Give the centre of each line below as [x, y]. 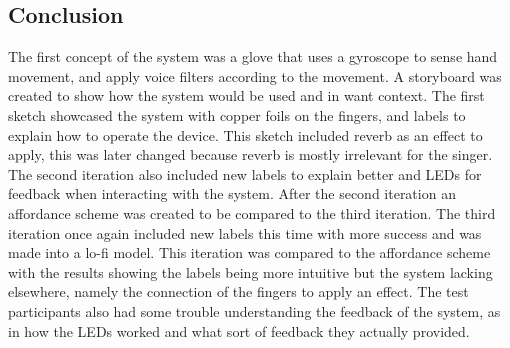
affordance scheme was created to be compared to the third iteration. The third [252, 212]
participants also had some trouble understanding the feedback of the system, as [254, 310]
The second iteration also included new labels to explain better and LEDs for [245, 173]
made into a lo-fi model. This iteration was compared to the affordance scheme [249, 252]
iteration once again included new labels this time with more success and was [245, 232]
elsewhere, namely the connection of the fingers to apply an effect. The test [238, 291]
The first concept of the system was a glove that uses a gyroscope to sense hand [253, 56]
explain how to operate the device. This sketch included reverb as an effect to [245, 134]
